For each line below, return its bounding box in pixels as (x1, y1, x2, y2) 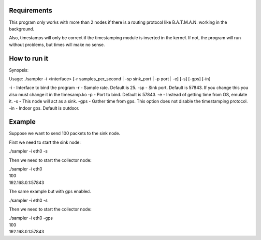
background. (9, 26, 35, 31)
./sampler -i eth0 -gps (9, 215, 53, 221)
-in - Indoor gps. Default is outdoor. (9, 105, 80, 111)
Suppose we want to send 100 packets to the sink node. (9, 131, 120, 136)
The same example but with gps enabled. (9, 189, 91, 195)
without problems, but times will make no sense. (9, 42, 105, 47)
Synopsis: (9, 67, 29, 73)
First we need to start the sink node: (9, 139, 81, 145)
